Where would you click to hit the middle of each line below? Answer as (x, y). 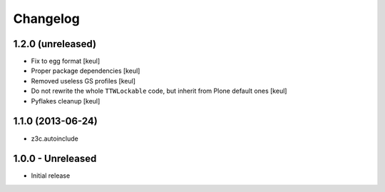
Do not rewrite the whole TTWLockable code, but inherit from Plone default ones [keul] (159, 91)
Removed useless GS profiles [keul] (83, 81)
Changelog (46, 19)
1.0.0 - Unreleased (55, 159)
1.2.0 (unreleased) (55, 44)
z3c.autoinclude (55, 138)
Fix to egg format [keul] (65, 61)
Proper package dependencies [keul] (86, 71)
